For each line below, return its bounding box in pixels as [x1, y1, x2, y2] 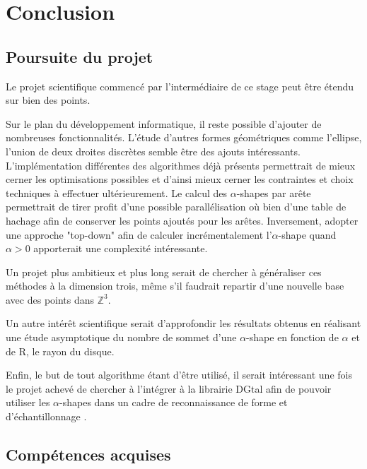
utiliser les [6, 395, 50, 410]
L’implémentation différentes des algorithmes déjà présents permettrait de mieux [6, 158, 356, 172]
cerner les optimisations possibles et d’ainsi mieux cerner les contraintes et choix [6, 172, 354, 186]
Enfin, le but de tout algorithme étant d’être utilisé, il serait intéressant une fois [6, 367, 352, 382]
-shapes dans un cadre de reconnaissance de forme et [59, 395, 288, 410]
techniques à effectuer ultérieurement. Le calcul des [6, 185, 228, 200]
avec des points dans [6, 292, 95, 307]
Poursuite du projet [6, 45, 153, 67]
